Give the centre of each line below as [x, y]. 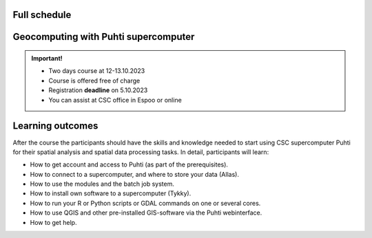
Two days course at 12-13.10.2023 [97, 71]
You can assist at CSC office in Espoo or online [115, 100]
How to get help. [53, 222]
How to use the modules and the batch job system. [102, 184]
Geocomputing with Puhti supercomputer [104, 37]
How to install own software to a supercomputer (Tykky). [111, 193]
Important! [47, 58]
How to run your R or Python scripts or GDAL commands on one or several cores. [145, 203]
